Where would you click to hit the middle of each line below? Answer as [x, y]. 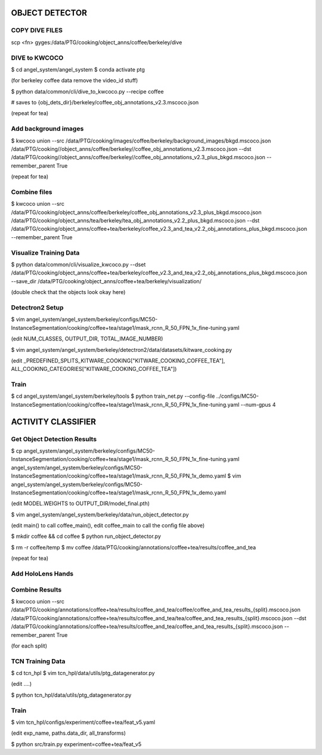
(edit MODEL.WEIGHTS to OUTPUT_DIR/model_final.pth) [80, 503]
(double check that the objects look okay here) [68, 292]
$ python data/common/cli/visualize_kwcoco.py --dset [78, 265]
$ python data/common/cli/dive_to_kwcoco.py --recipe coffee [87, 91]
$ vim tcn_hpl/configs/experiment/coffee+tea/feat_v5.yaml [83, 722]
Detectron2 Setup [37, 307]
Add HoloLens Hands [42, 574]
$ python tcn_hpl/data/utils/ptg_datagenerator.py [71, 695]
